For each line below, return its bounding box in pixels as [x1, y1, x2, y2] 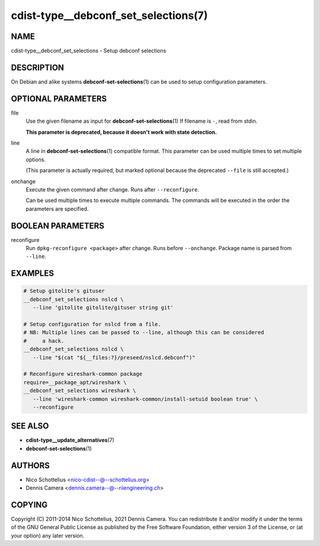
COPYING [11, 500, 48, 510]
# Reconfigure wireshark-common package [23, 371, 142, 378]
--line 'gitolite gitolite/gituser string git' [33, 304, 174, 311]
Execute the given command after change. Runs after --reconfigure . [25, 186, 200, 193]
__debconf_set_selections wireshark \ [23, 387, 136, 394]
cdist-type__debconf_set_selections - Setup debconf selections [11, 47, 167, 55]
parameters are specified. [25, 205, 89, 212]
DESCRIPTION [11, 62, 65, 72]
